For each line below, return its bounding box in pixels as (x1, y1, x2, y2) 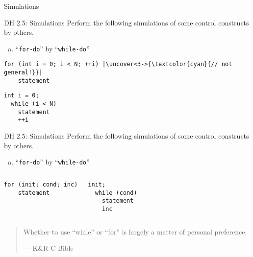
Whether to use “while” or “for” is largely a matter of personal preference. (23, 226, 247, 236)
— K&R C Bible (23, 243, 74, 253)
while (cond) (95, 189, 137, 196)
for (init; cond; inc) (4, 181, 78, 188)
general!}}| (4, 69, 43, 76)
